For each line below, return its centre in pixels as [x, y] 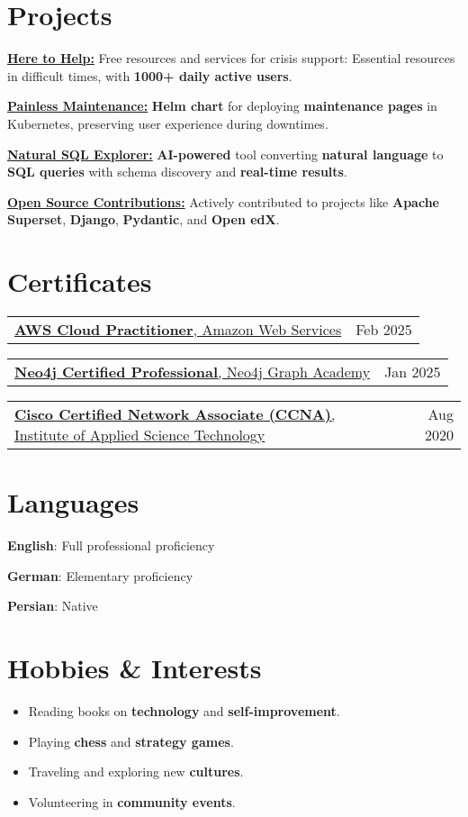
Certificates [80, 281]
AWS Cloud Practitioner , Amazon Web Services [178, 329]
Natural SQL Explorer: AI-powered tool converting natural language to [225, 154]
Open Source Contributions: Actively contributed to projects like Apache [223, 201]
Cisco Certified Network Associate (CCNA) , [175, 414]
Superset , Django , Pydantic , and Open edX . [144, 219]
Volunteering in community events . [132, 801]
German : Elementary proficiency [100, 575]
